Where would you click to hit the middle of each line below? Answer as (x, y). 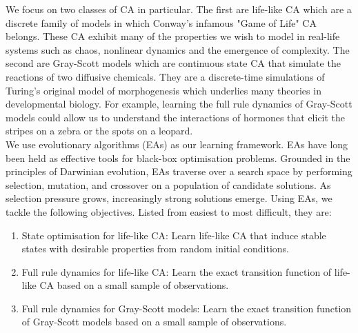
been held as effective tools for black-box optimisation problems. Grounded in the (178, 158)
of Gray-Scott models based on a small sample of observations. (154, 322)
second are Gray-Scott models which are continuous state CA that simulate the (173, 63)
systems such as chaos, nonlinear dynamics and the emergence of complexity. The (178, 49)
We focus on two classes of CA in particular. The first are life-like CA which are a (179, 9)
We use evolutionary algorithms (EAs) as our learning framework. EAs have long (177, 144)
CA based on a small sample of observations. (134, 285)
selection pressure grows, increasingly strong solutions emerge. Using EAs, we (169, 198)
